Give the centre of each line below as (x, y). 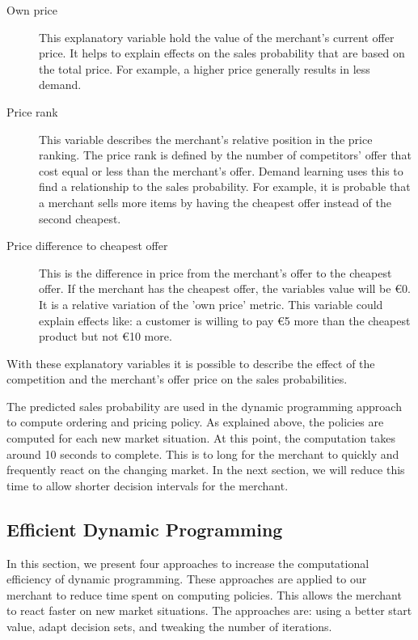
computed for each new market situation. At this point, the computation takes (201, 438)
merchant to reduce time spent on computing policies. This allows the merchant (204, 594)
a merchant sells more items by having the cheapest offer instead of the (215, 202)
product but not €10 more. (106, 336)
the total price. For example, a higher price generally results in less (205, 68)
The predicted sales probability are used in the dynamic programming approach (204, 406)
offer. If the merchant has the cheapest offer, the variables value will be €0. (225, 288)
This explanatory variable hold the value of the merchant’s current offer (217, 37)
